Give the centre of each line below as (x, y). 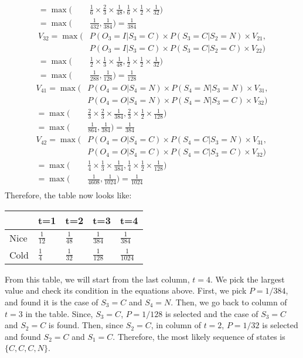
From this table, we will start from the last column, (97, 279)
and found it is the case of (52, 302)
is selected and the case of (212, 313)
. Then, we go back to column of (229, 302)
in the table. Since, (59, 313)
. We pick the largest (247, 279)
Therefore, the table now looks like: (68, 195)
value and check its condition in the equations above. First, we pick (126, 290)
